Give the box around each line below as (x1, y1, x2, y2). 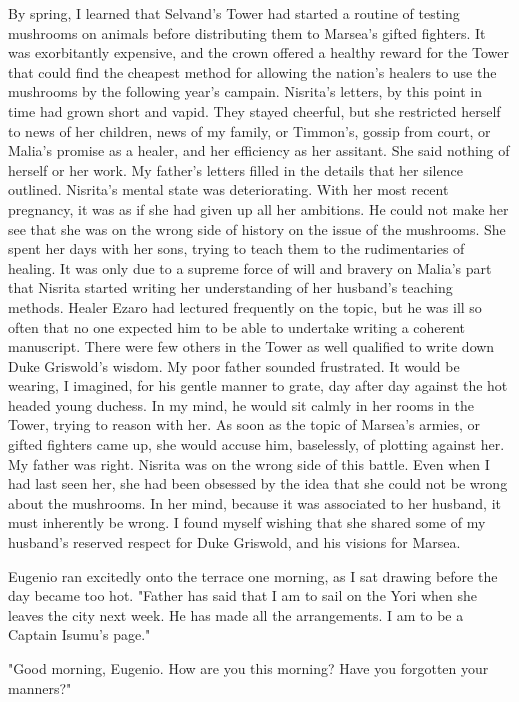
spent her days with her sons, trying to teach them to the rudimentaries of (8, 238, 465, 259)
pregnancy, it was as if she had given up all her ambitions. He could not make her (8, 198, 509, 219)
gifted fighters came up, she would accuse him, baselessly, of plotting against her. (8, 434, 505, 455)
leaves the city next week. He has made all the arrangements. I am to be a (8, 604, 464, 625)
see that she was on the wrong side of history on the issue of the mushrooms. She (8, 218, 506, 239)
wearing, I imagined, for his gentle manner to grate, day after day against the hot (8, 375, 508, 396)
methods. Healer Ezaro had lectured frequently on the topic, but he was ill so (8, 296, 482, 317)
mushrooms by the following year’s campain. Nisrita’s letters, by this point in (8, 81, 482, 102)
